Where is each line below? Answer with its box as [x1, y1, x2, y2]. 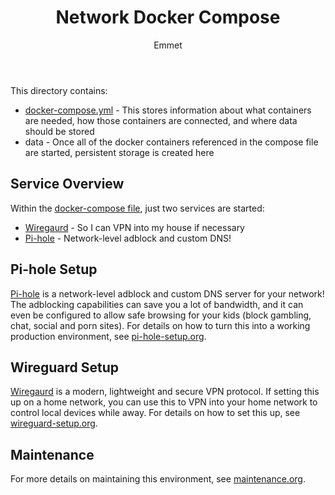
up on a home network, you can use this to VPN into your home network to [10, 396, 318, 408]
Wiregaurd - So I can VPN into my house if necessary [24, 221, 245, 233]
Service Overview [10, 176, 125, 193]
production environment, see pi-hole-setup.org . [10, 330, 207, 342]
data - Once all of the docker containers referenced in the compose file [24, 136, 319, 148]
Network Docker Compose [55, 6, 281, 29]
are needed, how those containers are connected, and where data [24, 114, 298, 126]
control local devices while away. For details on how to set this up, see [10, 407, 301, 419]
